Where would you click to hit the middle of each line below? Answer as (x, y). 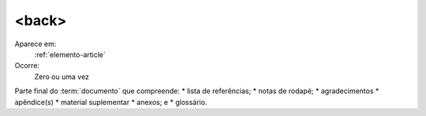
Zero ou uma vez (62, 76)
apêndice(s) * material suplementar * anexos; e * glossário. (111, 102)
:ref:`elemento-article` (70, 54)
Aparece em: (35, 44)
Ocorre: (27, 66)
